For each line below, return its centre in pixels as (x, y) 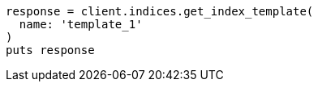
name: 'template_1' (81, 24)
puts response (50, 50)
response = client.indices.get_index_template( (160, 11)
